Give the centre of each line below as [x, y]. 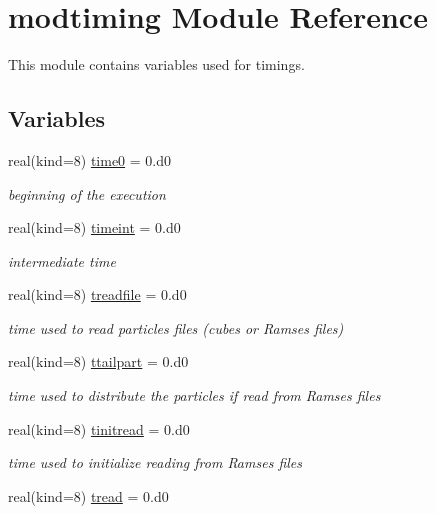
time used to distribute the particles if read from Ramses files [194, 395]
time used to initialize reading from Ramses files [155, 462]
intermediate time [62, 260]
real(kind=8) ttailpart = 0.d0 [98, 361]
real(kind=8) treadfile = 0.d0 [97, 294]
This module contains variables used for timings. [156, 64]
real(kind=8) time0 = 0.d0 [90, 159]
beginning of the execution [87, 193]
